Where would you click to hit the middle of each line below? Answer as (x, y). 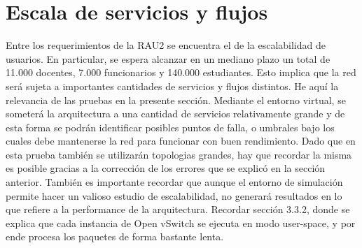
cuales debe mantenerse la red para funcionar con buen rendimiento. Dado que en (181, 141)
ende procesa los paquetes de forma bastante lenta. (115, 236)
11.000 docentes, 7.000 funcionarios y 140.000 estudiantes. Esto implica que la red (181, 72)
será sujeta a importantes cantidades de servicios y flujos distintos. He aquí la (172, 86)
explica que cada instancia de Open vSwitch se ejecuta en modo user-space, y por (181, 223)
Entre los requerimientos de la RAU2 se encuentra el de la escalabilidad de (166, 45)
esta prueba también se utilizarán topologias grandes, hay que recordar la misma (179, 154)
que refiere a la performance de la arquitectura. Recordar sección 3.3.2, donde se (178, 209)
